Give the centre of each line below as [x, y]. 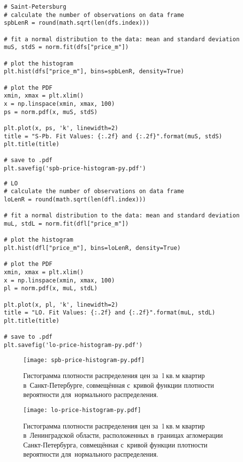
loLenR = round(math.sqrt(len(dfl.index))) [75, 200]
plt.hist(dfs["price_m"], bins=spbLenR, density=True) [94, 72]
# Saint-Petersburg [35, 7]
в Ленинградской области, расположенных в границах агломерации [123, 435]
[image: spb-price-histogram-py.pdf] [84, 360]
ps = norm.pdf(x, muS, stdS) [51, 112]
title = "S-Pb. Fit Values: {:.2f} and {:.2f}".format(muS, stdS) [113, 136]
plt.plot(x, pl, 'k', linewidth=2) [61, 305]
